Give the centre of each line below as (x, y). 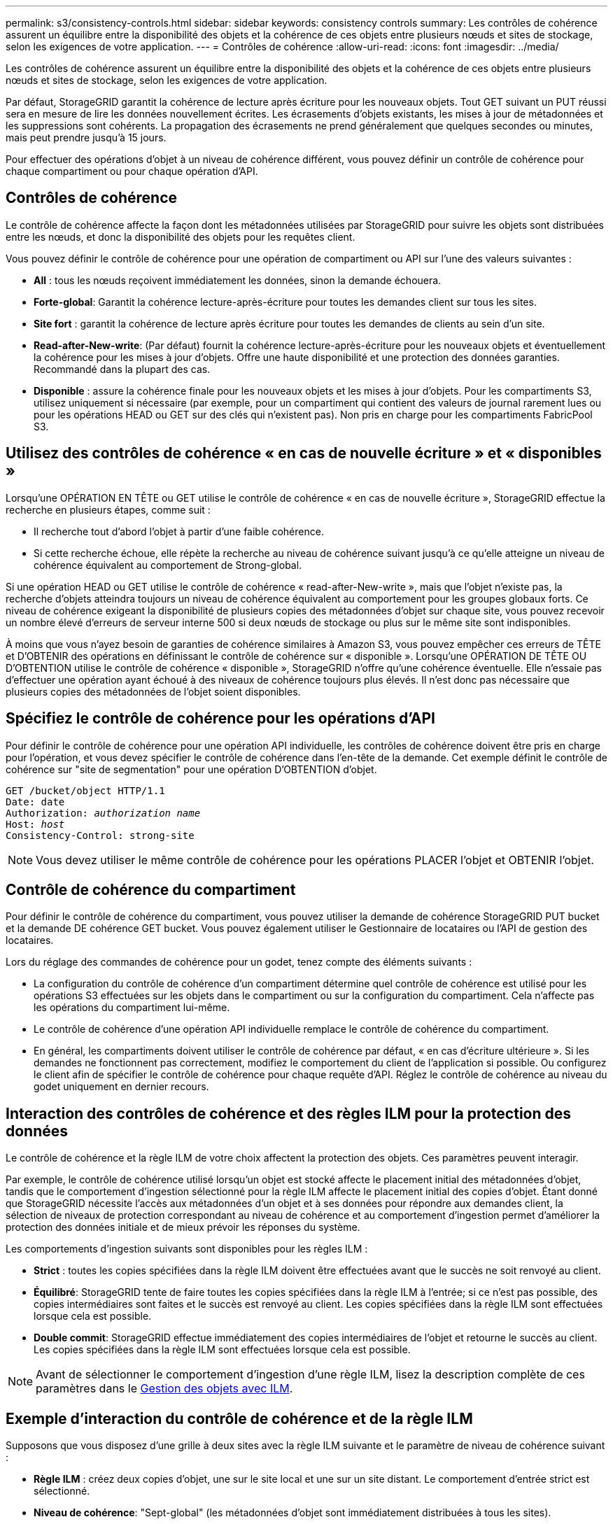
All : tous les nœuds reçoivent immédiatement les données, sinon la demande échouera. (238, 280)
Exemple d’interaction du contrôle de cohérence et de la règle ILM (239, 1418)
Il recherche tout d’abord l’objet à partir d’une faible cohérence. (179, 531)
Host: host (35, 824)
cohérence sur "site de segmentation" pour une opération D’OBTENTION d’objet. (191, 769)
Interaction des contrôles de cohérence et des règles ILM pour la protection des (289, 1113)
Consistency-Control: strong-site (100, 835)
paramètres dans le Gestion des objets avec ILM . (164, 1389)
